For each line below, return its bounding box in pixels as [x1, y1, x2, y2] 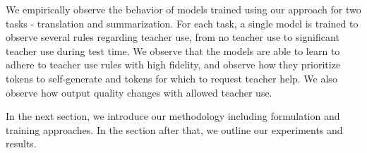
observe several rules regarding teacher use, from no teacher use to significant [6, 30, 339, 44]
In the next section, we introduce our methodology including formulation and [6, 109, 340, 123]
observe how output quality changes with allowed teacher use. [6, 85, 272, 99]
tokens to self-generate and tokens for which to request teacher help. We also [6, 71, 337, 85]
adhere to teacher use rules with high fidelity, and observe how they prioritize [6, 57, 341, 72]
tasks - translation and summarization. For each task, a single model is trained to [6, 16, 359, 30]
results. [6, 136, 37, 151]
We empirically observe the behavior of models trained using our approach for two [6, 2, 361, 16]
